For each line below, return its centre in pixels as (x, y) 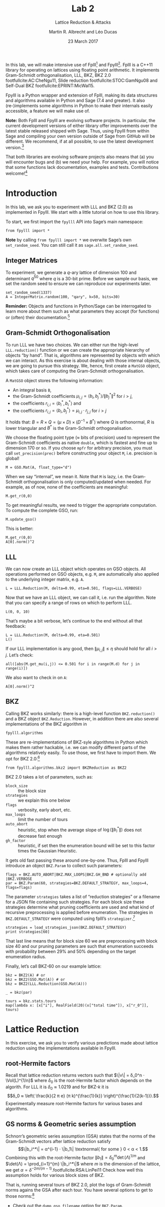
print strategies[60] (28, 932)
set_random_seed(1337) (29, 293)
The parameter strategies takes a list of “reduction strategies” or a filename (83, 896)
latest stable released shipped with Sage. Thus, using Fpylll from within (77, 130)
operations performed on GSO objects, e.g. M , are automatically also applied (82, 574)
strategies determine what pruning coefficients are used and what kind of (80, 907)
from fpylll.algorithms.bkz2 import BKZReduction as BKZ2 (66, 768)
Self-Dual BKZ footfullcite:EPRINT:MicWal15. (50, 85)
